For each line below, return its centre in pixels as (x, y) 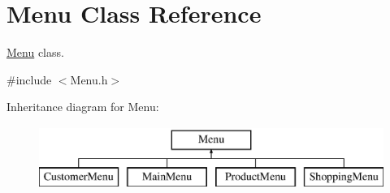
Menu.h (89, 79)
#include (29, 79)
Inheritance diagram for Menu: (83, 107)
